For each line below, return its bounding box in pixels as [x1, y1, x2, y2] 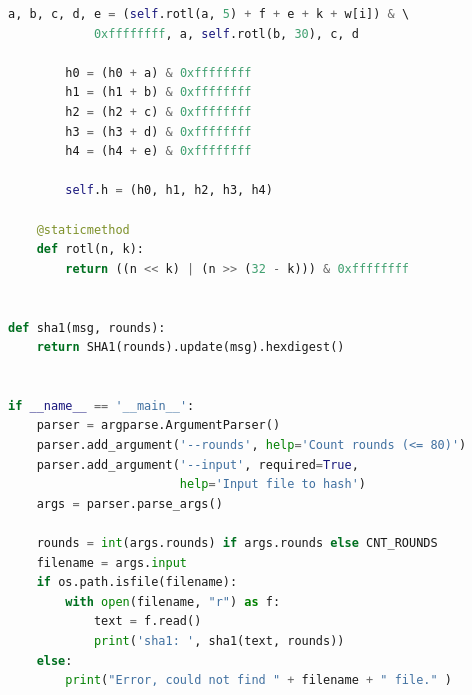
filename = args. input [36, 555, 187, 570]
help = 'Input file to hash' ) [179, 477, 366, 492]
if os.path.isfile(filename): [36, 575, 238, 590]
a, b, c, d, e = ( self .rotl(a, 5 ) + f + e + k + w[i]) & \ [8, 7, 410, 21]
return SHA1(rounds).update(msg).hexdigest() [36, 340, 345, 355]
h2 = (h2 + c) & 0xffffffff [65, 104, 252, 119]
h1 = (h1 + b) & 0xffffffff [65, 85, 252, 100]
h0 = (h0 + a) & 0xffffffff [65, 65, 252, 80]
